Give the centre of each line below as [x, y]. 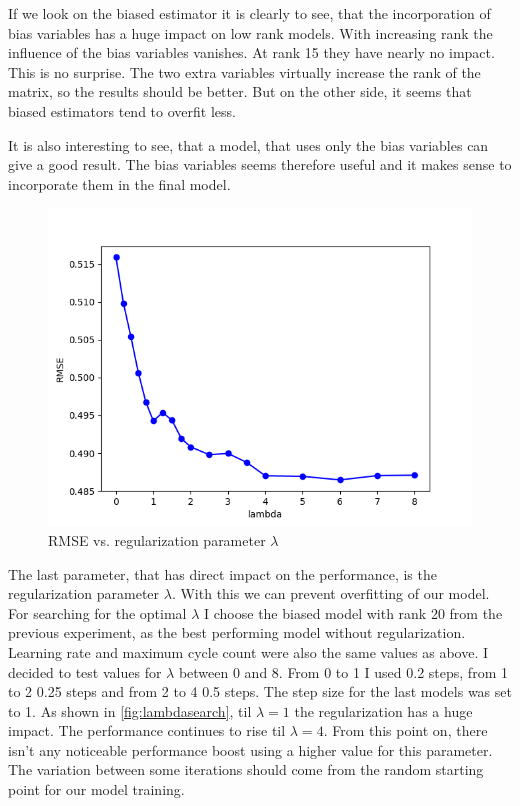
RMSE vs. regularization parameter [157, 539]
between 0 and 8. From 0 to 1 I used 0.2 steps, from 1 [343, 671]
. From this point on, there [405, 730]
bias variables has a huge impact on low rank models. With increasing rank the [250, 32]
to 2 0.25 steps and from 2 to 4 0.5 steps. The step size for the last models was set [260, 691]
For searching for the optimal [97, 612]
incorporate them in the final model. [119, 183]
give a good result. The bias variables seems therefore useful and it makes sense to [260, 164]
